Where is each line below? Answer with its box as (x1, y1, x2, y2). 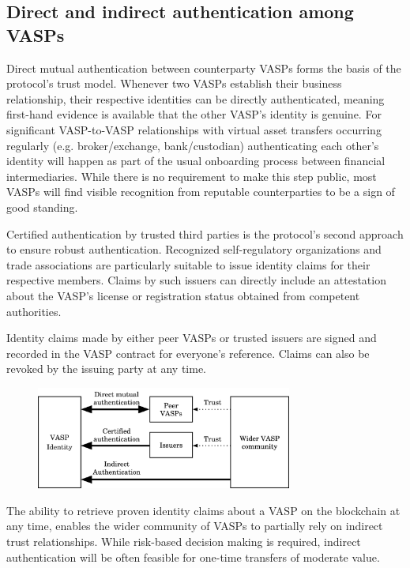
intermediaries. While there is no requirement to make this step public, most (6, 167, 377, 184)
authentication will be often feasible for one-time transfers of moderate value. (6, 548, 380, 565)
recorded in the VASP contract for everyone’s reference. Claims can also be (6, 344, 370, 361)
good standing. (6, 198, 78, 215)
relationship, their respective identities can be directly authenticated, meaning (6, 90, 385, 107)
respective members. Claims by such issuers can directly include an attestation (6, 272, 386, 288)
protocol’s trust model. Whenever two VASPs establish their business (6, 75, 342, 92)
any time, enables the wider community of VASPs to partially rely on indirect (6, 517, 383, 534)
